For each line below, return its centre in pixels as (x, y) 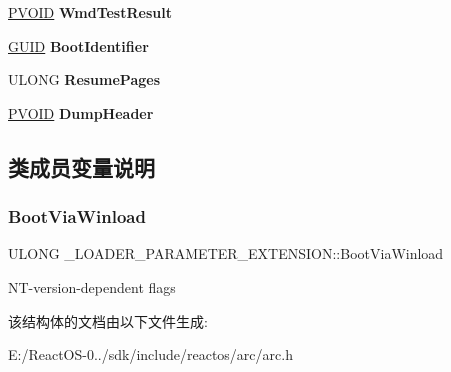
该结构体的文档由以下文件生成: (108, 320)
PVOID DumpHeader (81, 112)
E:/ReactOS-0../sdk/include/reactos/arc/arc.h (150, 354)
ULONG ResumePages (84, 79)
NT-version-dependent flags (92, 286)
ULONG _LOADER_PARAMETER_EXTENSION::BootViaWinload (226, 253)
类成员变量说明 (81, 166)
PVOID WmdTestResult (90, 12)
